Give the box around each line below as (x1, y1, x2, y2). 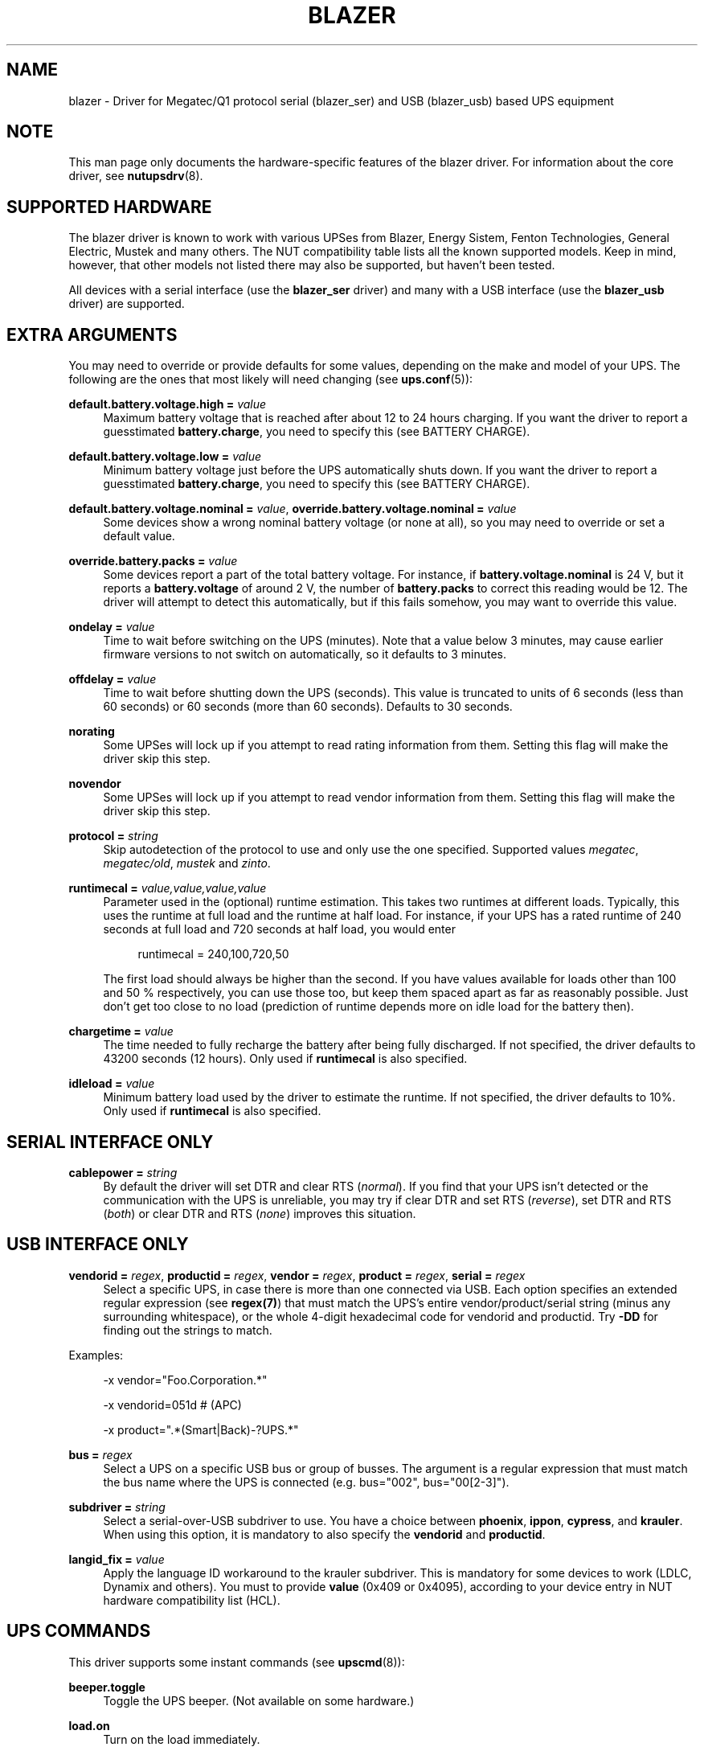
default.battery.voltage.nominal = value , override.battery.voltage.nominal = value (68, 502, 517, 516)
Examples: (68, 1347, 124, 1362)
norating (68, 724, 115, 739)
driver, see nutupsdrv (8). (68, 169, 203, 183)
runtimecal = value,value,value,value (68, 881, 267, 896)
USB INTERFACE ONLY (6, 1234, 189, 1255)
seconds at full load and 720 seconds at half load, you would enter (103, 922, 456, 937)
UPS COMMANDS (6, 1621, 151, 1642)
